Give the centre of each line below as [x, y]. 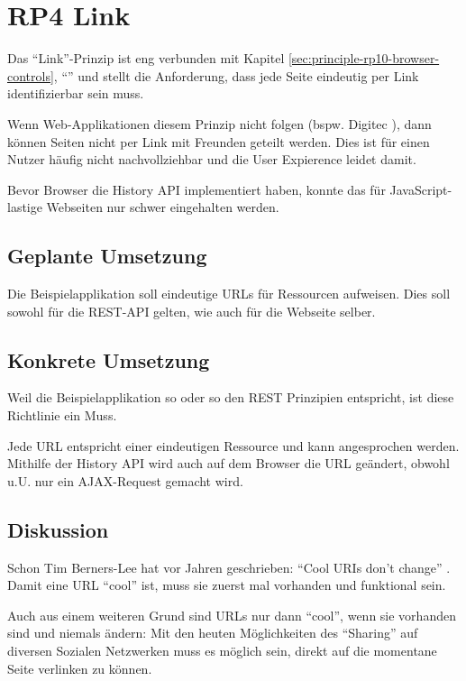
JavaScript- [421, 189]
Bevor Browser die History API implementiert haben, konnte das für [196, 189]
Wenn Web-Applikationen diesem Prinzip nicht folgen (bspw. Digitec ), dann [219, 123]
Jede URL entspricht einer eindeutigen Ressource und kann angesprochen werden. [233, 445]
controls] [31, 75]
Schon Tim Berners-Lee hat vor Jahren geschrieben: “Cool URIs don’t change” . [229, 567]
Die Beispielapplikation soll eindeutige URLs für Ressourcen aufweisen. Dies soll [229, 294]
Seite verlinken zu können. [80, 668]
